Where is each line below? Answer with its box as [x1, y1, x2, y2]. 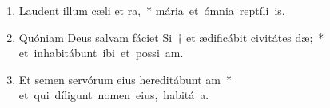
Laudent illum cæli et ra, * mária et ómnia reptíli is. [18, 2, 285, 18]
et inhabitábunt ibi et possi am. [18, 44, 184, 61]
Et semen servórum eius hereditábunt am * [18, 71, 232, 87]
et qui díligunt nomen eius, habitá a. [18, 87, 209, 103]
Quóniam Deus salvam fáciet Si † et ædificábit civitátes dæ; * [18, 29, 324, 45]
